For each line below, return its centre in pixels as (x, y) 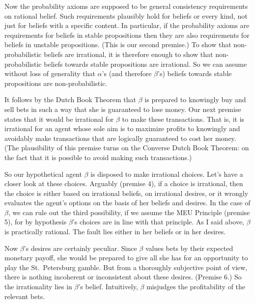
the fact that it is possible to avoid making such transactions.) (98, 157)
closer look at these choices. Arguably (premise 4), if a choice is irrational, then (124, 183)
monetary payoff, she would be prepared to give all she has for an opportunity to (126, 258)
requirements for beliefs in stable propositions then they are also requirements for (127, 35)
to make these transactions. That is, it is (183, 119)
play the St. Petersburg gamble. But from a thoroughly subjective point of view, (126, 267)
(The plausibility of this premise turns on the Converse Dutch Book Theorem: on (127, 148)
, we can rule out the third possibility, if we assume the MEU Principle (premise (129, 212)
